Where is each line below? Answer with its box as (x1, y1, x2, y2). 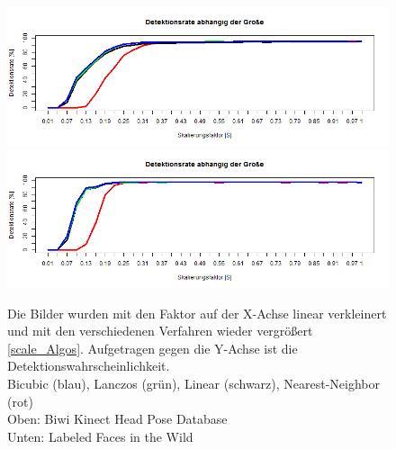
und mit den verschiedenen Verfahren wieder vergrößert (7, 321, 313, 340)
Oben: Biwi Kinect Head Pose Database (7, 409, 228, 428)
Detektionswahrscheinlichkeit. (7, 356, 170, 375)
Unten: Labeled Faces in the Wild (7, 427, 193, 445)
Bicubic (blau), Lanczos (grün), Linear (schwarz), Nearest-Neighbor (7, 373, 381, 392)
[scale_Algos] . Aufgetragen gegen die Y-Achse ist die (7, 338, 298, 357)
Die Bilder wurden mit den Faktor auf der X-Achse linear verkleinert (7, 303, 387, 322)
